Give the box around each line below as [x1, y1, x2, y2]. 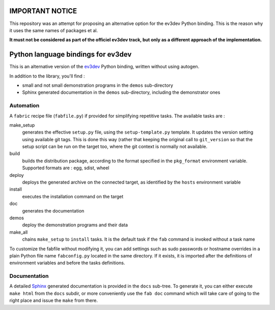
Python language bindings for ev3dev [9, 50, 132, 59]
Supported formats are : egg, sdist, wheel [22, 165, 109, 171]
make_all [9, 229, 28, 235]
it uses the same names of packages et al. [9, 27, 98, 33]
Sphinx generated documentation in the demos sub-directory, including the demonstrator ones [22, 89, 221, 95]
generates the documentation [22, 208, 85, 214]
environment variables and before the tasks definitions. [9, 260, 125, 266]
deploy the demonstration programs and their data [22, 222, 128, 228]
